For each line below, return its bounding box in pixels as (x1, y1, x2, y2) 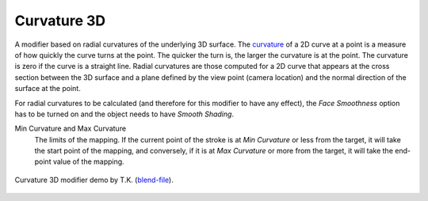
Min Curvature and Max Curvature (14, 123, 127, 134)
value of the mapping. (52, 157, 124, 166)
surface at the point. (14, 84, 81, 93)
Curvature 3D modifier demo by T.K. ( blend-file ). (14, 175, 174, 184)
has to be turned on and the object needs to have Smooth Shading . (14, 109, 234, 119)
